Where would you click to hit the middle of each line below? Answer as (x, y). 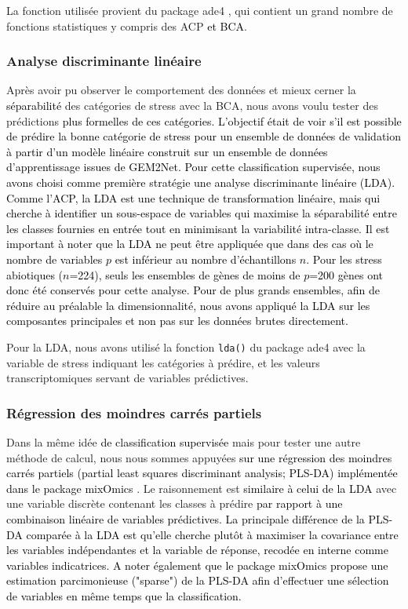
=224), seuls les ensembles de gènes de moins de (185, 274)
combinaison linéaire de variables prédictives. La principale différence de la (186, 518)
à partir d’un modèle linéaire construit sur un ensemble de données (167, 151)
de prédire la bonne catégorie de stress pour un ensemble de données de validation (204, 136)
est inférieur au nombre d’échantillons (206, 259)
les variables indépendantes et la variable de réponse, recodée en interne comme (197, 550)
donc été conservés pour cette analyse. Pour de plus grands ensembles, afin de (193, 290)
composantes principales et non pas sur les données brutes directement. (177, 321)
